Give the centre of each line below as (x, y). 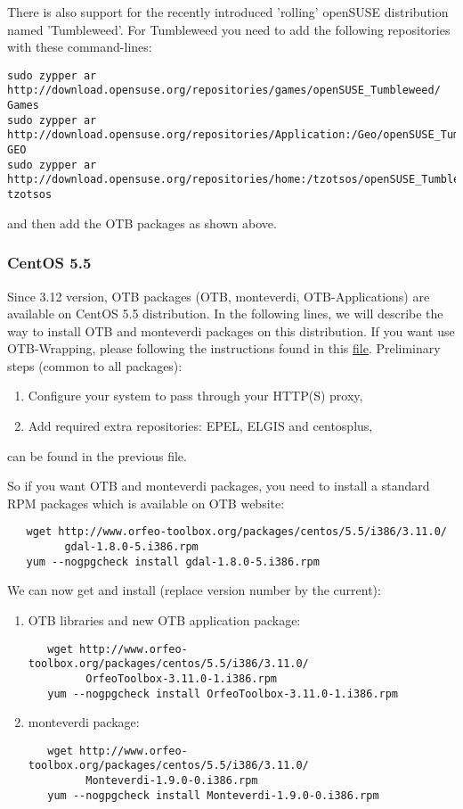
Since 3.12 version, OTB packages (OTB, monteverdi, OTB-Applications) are (219, 296)
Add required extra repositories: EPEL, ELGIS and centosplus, (200, 426)
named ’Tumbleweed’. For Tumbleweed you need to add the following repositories (229, 29)
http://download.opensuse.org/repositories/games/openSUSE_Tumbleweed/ (224, 91)
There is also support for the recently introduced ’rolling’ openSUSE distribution (228, 12)
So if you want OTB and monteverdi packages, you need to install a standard (219, 486)
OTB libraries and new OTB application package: (164, 620)
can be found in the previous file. (97, 455)
